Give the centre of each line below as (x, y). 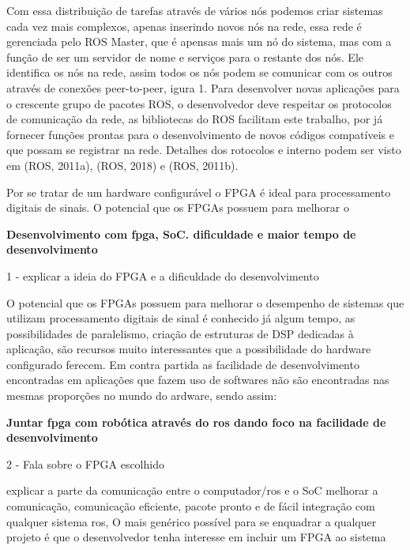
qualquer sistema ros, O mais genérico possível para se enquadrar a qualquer (192, 521)
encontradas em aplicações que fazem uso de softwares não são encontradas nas (198, 380)
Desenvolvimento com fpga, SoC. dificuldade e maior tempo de (181, 234)
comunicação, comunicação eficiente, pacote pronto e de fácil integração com (191, 506)
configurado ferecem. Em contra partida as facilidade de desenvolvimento (183, 364)
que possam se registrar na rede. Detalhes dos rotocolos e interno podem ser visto (204, 150)
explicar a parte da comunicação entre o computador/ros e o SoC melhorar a (192, 490)
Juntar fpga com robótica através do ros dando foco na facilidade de (196, 422)
